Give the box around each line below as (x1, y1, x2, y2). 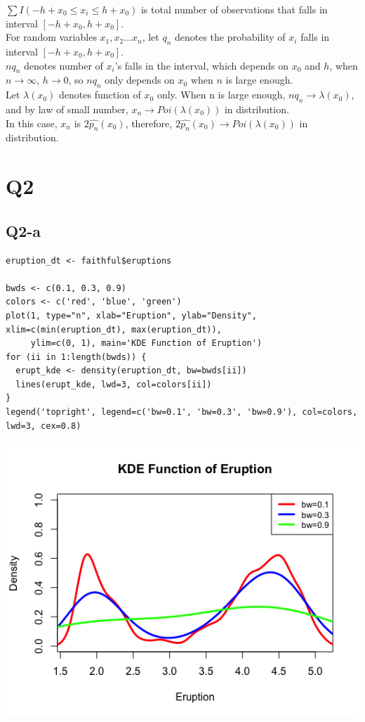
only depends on (105, 72, 175, 87)
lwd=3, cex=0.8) (6, 420, 81, 431)
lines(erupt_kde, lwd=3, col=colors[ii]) (15, 379, 212, 389)
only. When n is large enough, (157, 87, 286, 102)
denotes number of (23, 58, 103, 72)
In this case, (6, 115, 58, 130)
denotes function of (59, 87, 141, 102)
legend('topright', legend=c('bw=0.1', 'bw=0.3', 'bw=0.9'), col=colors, (6, 407, 358, 418)
